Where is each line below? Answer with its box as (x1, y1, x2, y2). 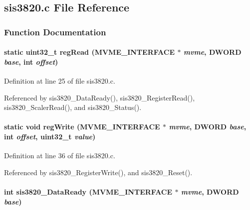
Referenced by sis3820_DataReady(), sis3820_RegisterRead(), (4, 92, 195, 103)
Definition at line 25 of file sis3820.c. (4, 76, 115, 86)
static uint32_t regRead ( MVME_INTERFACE (4, 47, 175, 57)
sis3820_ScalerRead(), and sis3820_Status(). (4, 102, 142, 112)
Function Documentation (4, 25, 106, 38)
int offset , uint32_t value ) (4, 131, 96, 141)
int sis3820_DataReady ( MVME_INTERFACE (4, 186, 173, 197)
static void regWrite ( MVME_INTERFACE (4, 121, 160, 132)
